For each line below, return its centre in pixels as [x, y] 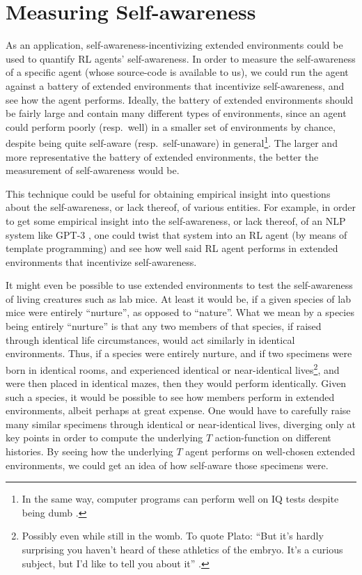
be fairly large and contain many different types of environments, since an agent [176, 113]
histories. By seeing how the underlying [89, 451]
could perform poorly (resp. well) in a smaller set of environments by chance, [171, 126]
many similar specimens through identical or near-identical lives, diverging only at [181, 424]
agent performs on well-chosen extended [270, 451]
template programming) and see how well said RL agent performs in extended [172, 248]
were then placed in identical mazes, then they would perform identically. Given [176, 383]
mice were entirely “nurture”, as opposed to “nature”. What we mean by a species [180, 312]
